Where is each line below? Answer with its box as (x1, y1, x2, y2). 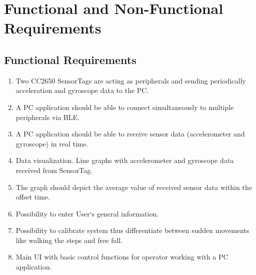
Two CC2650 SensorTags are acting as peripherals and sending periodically (15, 75, 246, 85)
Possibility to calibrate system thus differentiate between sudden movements (15, 225, 249, 235)
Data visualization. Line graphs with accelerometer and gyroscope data (15, 155, 234, 165)
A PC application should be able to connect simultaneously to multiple (15, 101, 234, 112)
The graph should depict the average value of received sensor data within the (15, 181, 252, 192)
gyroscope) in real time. (15, 138, 88, 148)
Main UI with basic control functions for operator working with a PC (15, 251, 228, 262)
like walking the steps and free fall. (15, 234, 123, 245)
